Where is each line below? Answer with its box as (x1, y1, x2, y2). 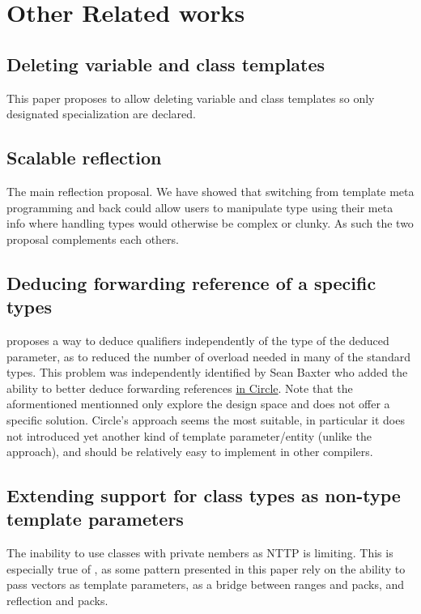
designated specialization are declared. (6, 105, 196, 122)
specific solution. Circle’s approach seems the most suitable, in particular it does (6, 411, 405, 428)
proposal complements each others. (6, 230, 180, 247)
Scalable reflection (6, 145, 162, 170)
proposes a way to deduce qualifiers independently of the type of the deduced (6, 331, 389, 348)
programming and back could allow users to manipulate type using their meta (6, 198, 393, 215)
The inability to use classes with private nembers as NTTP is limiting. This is (6, 544, 393, 561)
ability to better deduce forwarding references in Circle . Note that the (6, 379, 353, 396)
